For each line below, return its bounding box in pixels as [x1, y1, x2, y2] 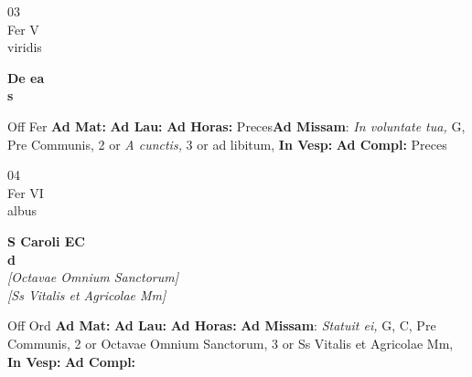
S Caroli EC [7, 231, 85, 250]
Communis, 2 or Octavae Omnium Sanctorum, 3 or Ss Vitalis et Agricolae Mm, [7, 333, 454, 352]
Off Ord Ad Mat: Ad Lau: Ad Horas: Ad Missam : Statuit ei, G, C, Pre [7, 316, 436, 335]
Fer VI [7, 183, 44, 202]
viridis [7, 37, 42, 57]
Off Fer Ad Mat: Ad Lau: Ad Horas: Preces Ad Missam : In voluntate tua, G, [7, 116, 466, 135]
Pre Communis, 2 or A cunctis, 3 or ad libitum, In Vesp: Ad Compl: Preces [7, 134, 447, 153]
